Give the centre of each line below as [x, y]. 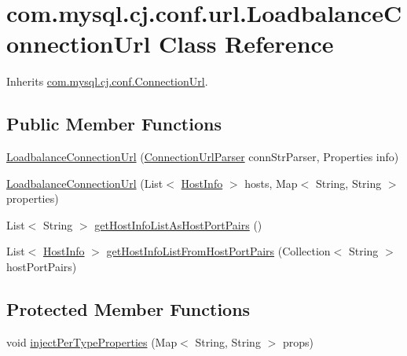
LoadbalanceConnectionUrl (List [85, 183]
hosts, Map [271, 183]
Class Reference [246, 44]
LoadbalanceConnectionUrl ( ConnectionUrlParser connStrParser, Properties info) [203, 157]
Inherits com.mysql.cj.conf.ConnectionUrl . [107, 81]
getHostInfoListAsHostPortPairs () [178, 224]
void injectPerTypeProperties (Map [92, 341]
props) [298, 341]
